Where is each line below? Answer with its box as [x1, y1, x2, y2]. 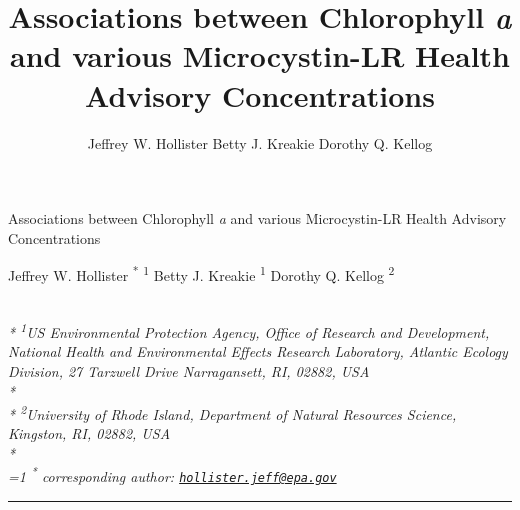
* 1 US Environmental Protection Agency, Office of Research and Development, [8, 319, 490, 342]
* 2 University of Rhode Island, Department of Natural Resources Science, [8, 401, 457, 424]
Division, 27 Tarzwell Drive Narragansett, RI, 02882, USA [8, 360, 370, 381]
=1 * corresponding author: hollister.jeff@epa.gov [8, 463, 337, 487]
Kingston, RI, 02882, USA [8, 423, 171, 444]
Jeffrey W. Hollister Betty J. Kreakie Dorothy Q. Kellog [87, 132, 433, 153]
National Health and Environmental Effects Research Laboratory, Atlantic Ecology [8, 341, 508, 362]
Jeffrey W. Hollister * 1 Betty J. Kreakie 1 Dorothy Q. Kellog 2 [8, 262, 395, 285]
